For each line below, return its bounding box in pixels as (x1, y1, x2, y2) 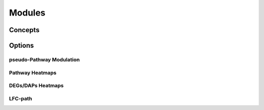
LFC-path (9, 95, 32, 102)
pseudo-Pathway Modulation (9, 56, 80, 63)
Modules (9, 7, 46, 18)
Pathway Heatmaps (9, 69, 57, 76)
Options (9, 41, 34, 50)
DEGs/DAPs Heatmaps (9, 82, 64, 89)
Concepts (9, 26, 40, 34)
